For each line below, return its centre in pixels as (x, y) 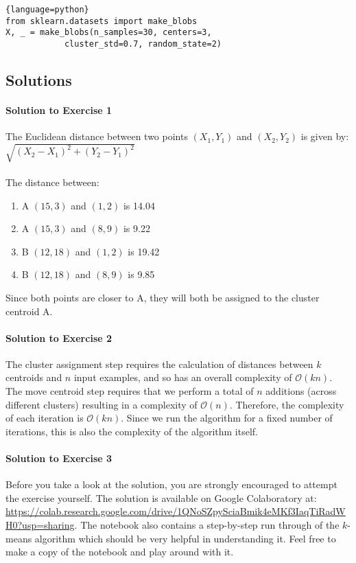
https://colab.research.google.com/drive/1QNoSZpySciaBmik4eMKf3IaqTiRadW (176, 511)
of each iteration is (45, 418)
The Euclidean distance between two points (97, 136)
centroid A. (29, 311)
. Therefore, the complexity (287, 404)
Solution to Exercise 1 (59, 110)
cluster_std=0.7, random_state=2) (143, 44)
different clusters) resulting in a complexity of (102, 404)
